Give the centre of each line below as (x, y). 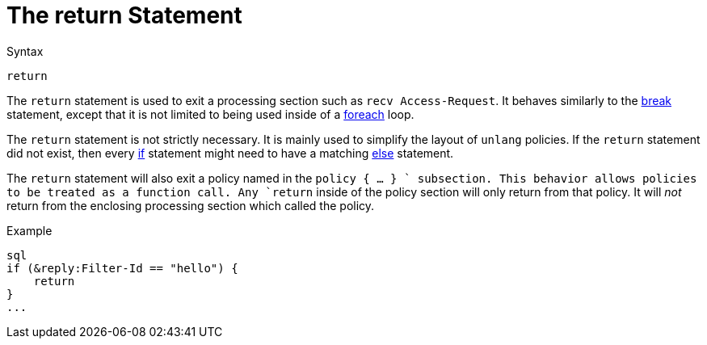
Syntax (25, 51)
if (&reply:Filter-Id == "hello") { (122, 268)
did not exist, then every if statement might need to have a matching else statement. (230, 153)
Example (29, 230)
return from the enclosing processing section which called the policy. (191, 205)
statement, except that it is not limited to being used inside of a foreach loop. (210, 114)
